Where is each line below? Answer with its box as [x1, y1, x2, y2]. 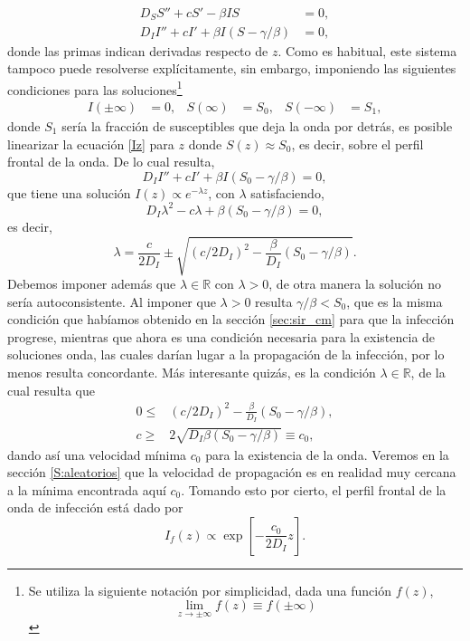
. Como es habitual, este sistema [277, 41, 457, 60]
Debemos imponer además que [7, 274, 176, 292]
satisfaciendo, [250, 183, 324, 202]
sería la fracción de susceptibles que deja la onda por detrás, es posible [61, 116, 453, 135]
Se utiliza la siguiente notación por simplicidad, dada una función [28, 580, 391, 599]
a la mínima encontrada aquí [7, 480, 166, 499]
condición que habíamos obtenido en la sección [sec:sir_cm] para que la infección [7, 310, 455, 329]
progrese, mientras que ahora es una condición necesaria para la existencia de [7, 327, 436, 346]
